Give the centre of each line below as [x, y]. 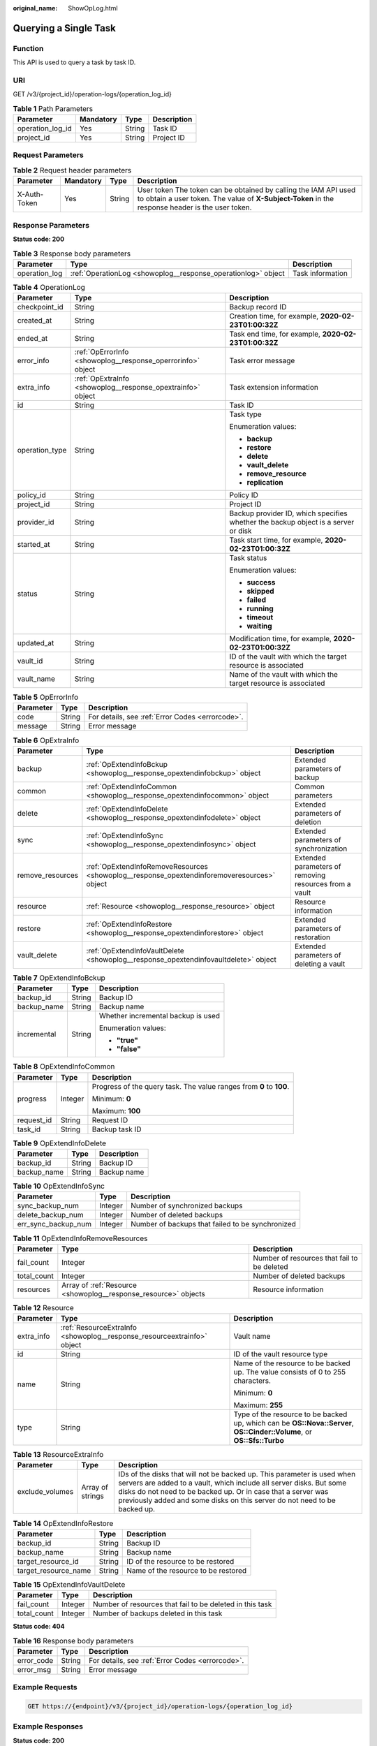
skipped [261, 592]
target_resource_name [54, 1570]
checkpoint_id [40, 307]
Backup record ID [258, 307]
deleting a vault [320, 964]
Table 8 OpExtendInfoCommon [64, 1066]
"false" [128, 1049]
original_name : [35, 8]
